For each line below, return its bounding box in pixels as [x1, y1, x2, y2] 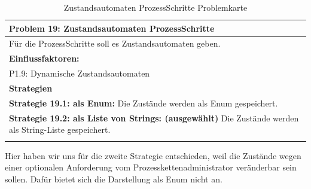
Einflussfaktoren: [9, 52, 80, 65]
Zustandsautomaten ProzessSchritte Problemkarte [63, 1, 248, 13]
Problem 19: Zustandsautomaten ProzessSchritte [9, 22, 215, 34]
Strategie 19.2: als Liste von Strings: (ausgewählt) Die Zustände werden [9, 111, 299, 124]
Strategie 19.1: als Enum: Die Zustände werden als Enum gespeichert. [9, 96, 278, 109]
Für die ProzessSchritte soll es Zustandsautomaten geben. [9, 37, 221, 50]
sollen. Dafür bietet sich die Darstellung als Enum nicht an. [5, 172, 222, 185]
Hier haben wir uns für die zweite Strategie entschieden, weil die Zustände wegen [5, 149, 301, 161]
